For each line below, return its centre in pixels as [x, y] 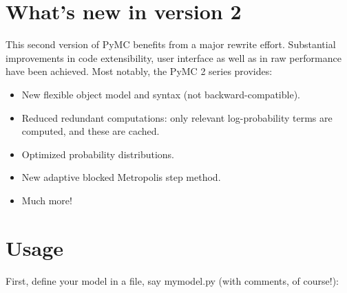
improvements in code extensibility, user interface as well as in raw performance [173, 57]
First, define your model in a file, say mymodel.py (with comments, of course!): [172, 280]
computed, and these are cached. [91, 131]
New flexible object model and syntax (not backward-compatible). [161, 94]
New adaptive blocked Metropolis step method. [121, 177]
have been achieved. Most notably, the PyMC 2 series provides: [139, 71]
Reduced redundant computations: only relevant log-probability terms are [177, 117]
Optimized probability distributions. [98, 154]
